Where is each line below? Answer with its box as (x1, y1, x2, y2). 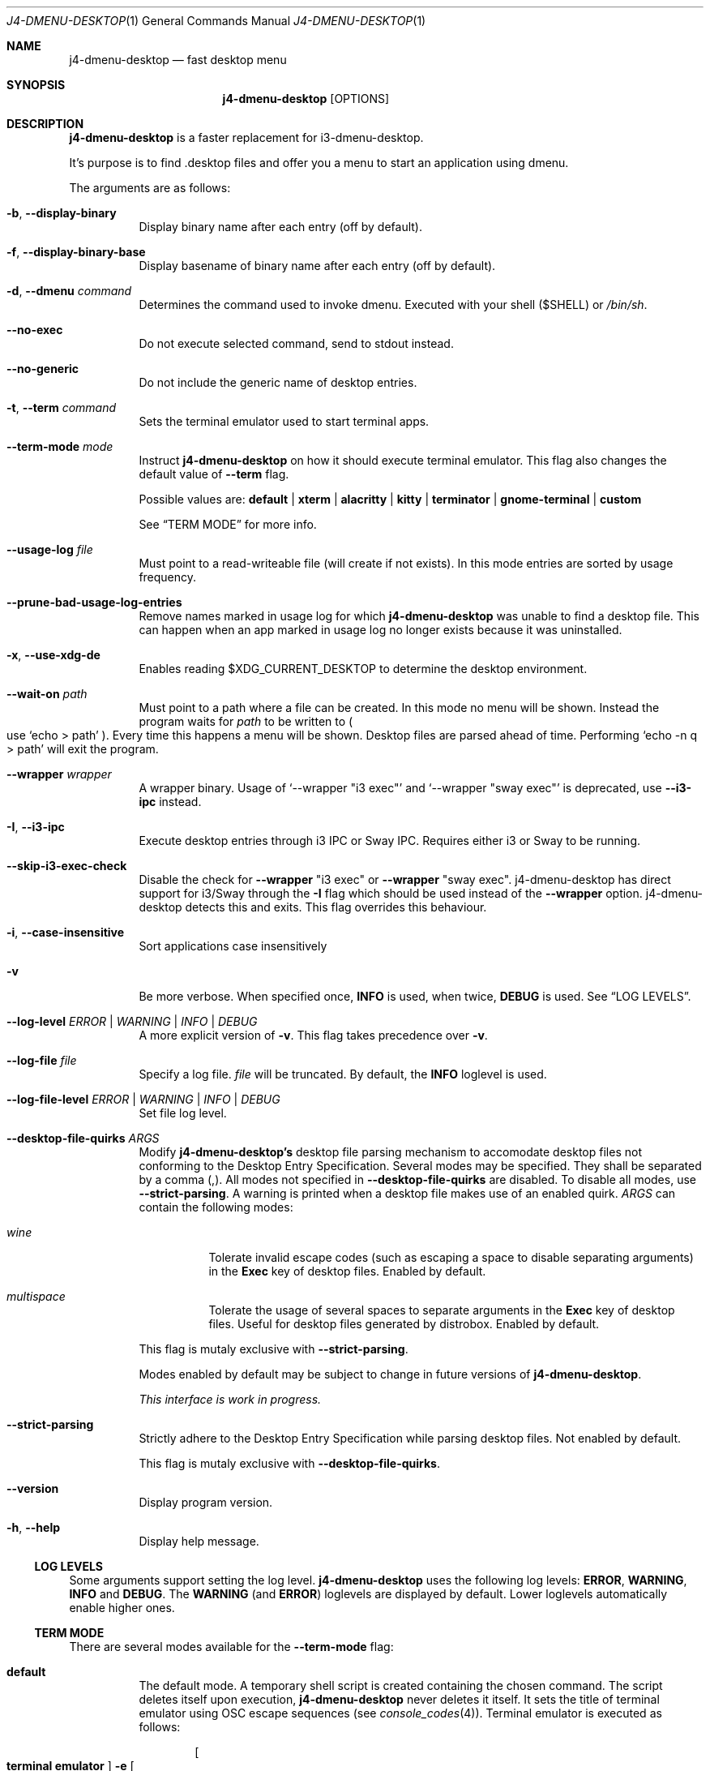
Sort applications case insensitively (139, 939, 327, 953)
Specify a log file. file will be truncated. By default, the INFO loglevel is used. (139, 1067, 547, 1081)
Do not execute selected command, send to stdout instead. (139, 337, 454, 350)
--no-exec (6, 323, 63, 337)
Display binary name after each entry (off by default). (139, 220, 423, 234)
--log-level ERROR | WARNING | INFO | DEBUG (6, 1014, 258, 1028)
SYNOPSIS (6, 78, 66, 92)
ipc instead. (139, 795, 202, 808)
